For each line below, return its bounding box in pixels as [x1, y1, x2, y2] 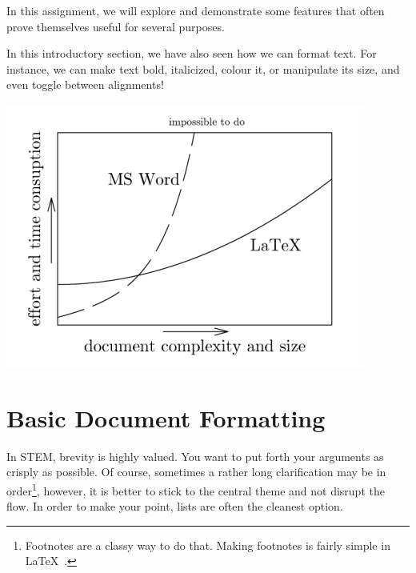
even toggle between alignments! [6, 76, 164, 93]
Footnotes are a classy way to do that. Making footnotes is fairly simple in [25, 536, 390, 553]
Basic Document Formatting [6, 401, 326, 434]
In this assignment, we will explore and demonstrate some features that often [6, 2, 385, 18]
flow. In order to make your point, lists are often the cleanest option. [6, 498, 343, 515]
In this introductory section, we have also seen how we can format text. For [6, 45, 377, 62]
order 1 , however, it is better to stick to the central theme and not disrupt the [6, 479, 385, 499]
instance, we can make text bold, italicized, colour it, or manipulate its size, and [6, 60, 400, 77]
